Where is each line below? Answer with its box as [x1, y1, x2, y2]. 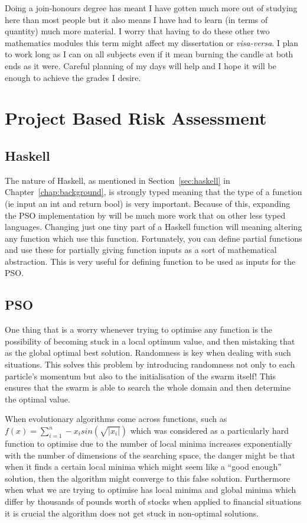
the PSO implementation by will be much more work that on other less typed [5, 209, 286, 221]
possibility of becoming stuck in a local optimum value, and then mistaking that [5, 334, 295, 347]
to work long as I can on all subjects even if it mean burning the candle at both [5, 48, 293, 60]
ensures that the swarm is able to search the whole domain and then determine [5, 381, 291, 394]
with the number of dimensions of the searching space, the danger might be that [5, 449, 295, 461]
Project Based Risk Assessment [5, 106, 267, 130]
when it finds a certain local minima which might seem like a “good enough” [5, 460, 282, 473]
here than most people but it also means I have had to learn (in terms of [5, 13, 268, 25]
